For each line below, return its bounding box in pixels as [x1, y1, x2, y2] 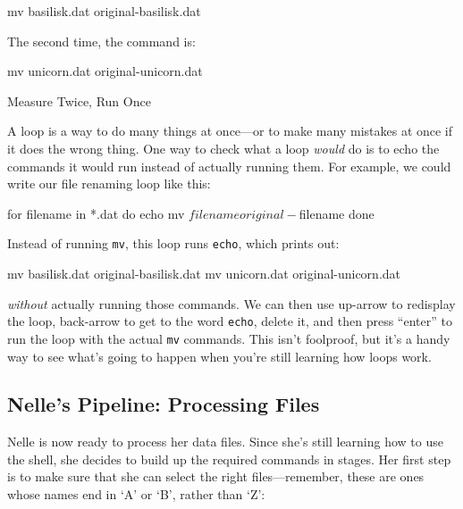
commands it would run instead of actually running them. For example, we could [7, 156, 451, 175]
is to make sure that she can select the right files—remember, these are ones [7, 467, 425, 486]
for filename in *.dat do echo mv [7, 204, 185, 222]
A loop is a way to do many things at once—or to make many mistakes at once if [7, 121, 453, 140]
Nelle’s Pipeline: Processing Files [7, 390, 320, 418]
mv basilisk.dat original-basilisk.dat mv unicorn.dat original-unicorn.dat [7, 264, 401, 282]
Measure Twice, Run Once [7, 91, 151, 110]
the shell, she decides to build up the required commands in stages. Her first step [7, 449, 451, 468]
